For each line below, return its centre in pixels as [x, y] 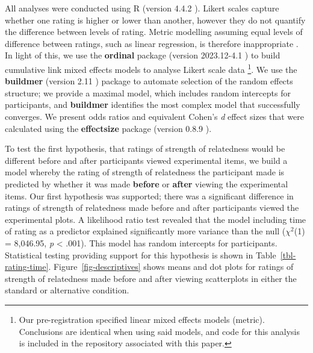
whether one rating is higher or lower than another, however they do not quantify [155, 20]
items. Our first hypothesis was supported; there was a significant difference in [149, 195]
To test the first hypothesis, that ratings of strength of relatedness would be [145, 148]
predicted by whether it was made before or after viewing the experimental [147, 183]
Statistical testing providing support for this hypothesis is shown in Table [141, 255]
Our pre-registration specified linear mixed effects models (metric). [142, 319]
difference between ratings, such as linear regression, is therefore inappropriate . [152, 43]
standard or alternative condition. [67, 290]
